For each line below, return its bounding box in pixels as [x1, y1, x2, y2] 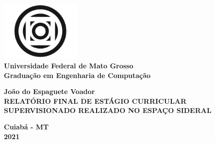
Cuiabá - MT [4, 121, 49, 131]
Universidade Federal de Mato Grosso [4, 60, 133, 70]
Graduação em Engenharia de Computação [4, 70, 151, 80]
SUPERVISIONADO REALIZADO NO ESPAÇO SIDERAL [4, 105, 212, 115]
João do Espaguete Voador [4, 86, 95, 96]
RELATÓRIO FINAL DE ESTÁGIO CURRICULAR [4, 95, 187, 106]
